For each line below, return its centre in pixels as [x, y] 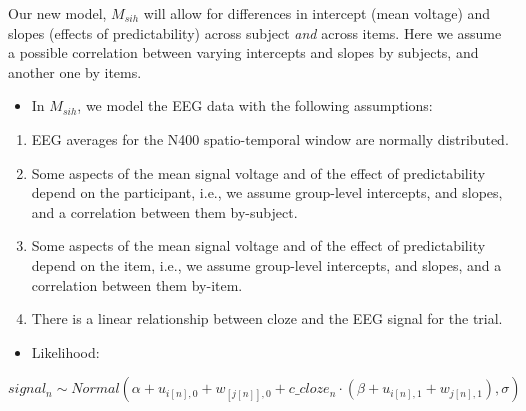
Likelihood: [65, 351]
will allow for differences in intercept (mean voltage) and [317, 13]
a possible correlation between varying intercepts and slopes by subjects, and [243, 52]
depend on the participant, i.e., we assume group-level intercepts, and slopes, [267, 192]
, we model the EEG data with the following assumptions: [255, 105]
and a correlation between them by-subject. [164, 211]
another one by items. [75, 71]
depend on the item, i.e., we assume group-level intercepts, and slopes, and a [266, 264]
